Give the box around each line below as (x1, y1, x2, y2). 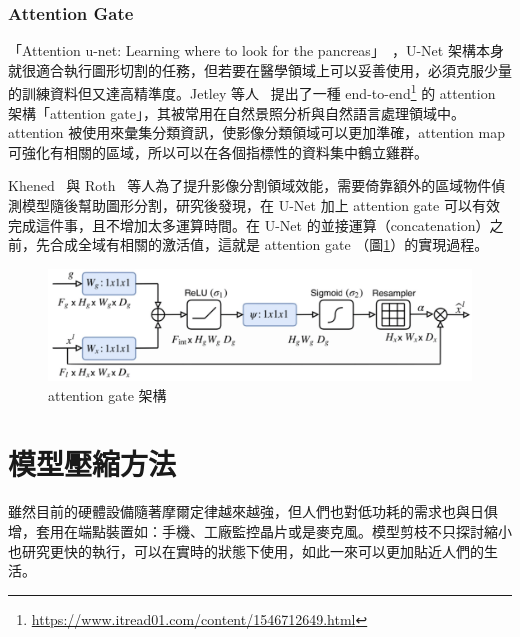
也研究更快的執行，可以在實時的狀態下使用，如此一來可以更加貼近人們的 (8, 540, 484, 561)
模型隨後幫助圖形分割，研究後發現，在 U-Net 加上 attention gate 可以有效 (21, 195, 500, 216)
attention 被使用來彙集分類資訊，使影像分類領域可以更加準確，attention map (8, 122, 506, 143)
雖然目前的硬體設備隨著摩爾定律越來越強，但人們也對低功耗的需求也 (8, 501, 456, 522)
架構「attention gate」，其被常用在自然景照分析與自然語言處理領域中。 (8, 102, 465, 123)
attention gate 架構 (48, 384, 167, 405)
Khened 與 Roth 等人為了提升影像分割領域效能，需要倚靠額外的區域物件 (8, 175, 492, 196)
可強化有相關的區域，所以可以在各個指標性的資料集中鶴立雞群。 (8, 141, 428, 162)
